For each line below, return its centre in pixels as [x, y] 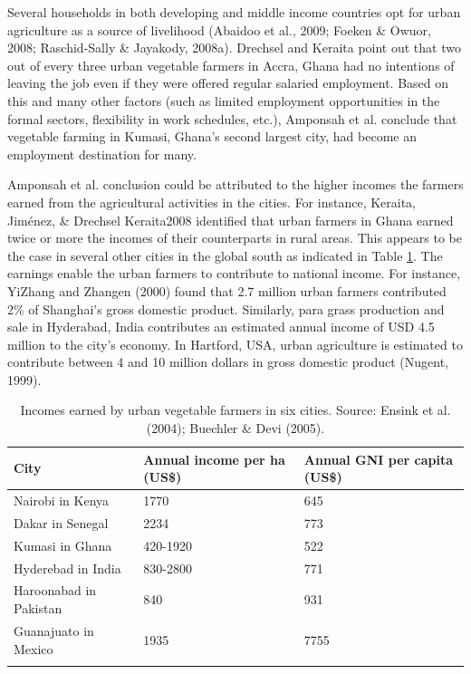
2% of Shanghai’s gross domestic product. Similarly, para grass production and [226, 308]
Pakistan [38, 608]
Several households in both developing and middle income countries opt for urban [234, 12]
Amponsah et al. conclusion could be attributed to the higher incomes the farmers [235, 184]
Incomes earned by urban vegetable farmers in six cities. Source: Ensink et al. [235, 410]
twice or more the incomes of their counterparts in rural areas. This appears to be [235, 238]
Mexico [34, 648]
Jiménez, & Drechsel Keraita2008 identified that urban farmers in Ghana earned [231, 220]
